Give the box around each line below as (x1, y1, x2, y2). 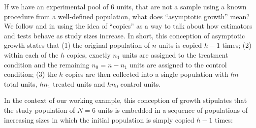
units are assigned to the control (129, 59, 227, 69)
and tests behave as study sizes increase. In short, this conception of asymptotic (4, 30, 245, 40)
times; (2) (222, 40, 252, 50)
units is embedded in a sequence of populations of (97, 104, 248, 115)
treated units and (53, 78, 105, 89)
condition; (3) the (4, 69, 57, 79)
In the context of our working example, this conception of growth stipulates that (4, 95, 247, 105)
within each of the (4, 49, 59, 60)
